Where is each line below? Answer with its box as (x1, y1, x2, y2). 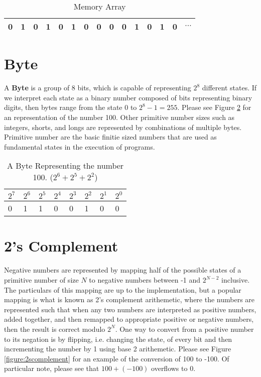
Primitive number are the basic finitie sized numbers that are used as (4, 132, 217, 142)
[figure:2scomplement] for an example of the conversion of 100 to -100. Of (4, 353, 229, 363)
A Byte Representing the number (7, 160, 124, 172)
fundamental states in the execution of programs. (4, 141, 155, 152)
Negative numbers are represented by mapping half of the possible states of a (4, 265, 241, 275)
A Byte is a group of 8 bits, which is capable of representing (4, 82, 191, 93)
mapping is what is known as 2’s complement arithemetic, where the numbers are (4, 294, 255, 305)
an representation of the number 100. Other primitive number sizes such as (4, 111, 235, 122)
